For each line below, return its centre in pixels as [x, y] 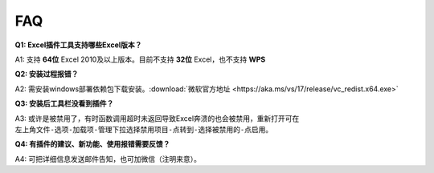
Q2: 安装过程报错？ [47, 74]
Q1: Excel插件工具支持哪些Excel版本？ [78, 45]
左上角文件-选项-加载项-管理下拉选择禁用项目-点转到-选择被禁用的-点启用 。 [144, 129]
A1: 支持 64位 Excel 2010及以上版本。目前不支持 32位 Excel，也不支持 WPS [140, 59]
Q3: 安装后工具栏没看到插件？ [64, 103]
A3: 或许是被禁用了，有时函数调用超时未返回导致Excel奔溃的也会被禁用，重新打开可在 [157, 118]
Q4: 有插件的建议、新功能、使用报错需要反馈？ [92, 144]
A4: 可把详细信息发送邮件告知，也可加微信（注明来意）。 [108, 159]
